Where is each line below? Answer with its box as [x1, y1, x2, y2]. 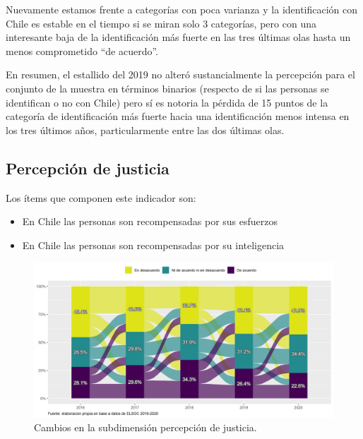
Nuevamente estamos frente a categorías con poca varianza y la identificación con [6, 2, 358, 16]
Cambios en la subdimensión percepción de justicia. [34, 420, 257, 435]
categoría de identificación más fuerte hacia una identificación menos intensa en [6, 109, 350, 124]
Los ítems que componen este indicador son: [6, 190, 196, 205]
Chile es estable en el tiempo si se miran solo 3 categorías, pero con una [6, 16, 316, 30]
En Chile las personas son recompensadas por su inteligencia [22, 237, 285, 252]
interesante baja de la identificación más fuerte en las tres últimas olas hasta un [6, 30, 351, 44]
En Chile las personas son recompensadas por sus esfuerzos [22, 214, 278, 229]
